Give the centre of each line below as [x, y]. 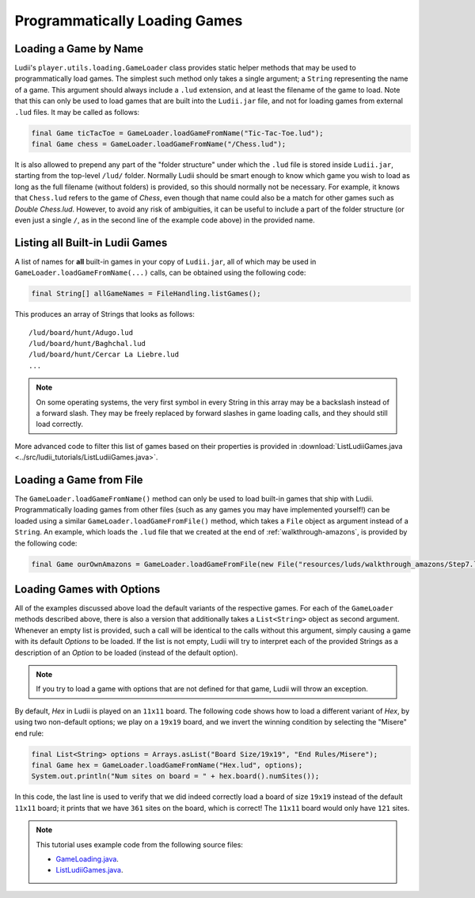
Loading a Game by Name [79, 49]
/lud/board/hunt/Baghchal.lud [87, 343]
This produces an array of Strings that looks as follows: [105, 314]
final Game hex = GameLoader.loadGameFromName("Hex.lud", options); [167, 765]
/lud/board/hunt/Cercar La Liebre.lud [104, 355]
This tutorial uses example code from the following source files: [139, 844]
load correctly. [59, 424]
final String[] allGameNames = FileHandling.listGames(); [146, 294]
